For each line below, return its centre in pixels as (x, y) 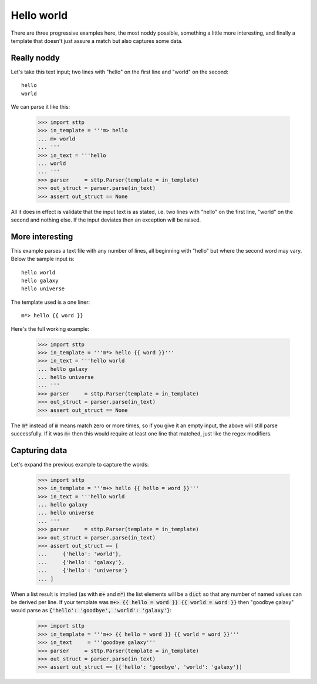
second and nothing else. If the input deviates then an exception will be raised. (106, 220)
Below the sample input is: (43, 259)
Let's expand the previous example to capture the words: (80, 464)
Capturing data (39, 450)
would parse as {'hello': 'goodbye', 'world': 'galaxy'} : (91, 611)
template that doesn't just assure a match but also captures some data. (97, 41)
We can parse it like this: (41, 107)
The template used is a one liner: (50, 302)
